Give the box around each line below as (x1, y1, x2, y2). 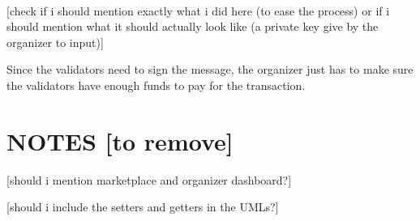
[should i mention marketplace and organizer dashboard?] (6, 171, 292, 188)
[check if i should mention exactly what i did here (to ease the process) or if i (6, 2, 390, 19)
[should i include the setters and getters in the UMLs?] (6, 198, 279, 215)
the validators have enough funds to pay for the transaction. (6, 76, 306, 93)
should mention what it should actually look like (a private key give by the (6, 18, 379, 35)
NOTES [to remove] (6, 124, 234, 157)
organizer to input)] (6, 33, 104, 50)
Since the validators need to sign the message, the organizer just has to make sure (6, 61, 414, 78)
